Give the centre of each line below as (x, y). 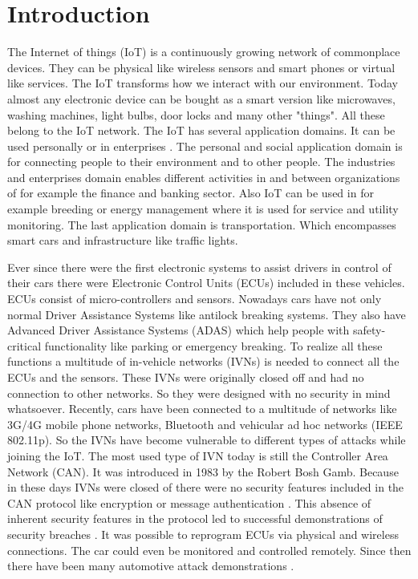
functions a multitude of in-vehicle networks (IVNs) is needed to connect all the (203, 361)
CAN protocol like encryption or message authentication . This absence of (189, 502)
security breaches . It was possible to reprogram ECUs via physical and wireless (203, 534)
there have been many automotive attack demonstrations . (151, 566)
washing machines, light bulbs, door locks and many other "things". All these (196, 114)
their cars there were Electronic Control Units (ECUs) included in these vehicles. (206, 283)
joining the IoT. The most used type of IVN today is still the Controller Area (198, 455)
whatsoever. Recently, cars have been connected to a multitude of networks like (202, 409)
